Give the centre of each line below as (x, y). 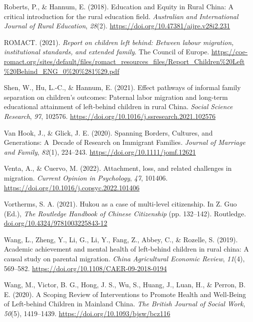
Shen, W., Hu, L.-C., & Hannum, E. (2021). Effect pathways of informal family (122, 87)
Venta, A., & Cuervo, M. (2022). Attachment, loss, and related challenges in (118, 168)
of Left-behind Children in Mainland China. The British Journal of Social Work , (125, 304)
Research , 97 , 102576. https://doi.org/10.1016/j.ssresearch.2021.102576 (110, 116)
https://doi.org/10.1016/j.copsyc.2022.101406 (72, 187)
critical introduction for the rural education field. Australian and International (121, 16)
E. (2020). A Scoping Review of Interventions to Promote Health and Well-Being (125, 294)
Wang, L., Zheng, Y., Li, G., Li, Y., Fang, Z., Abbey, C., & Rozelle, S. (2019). (121, 239)
